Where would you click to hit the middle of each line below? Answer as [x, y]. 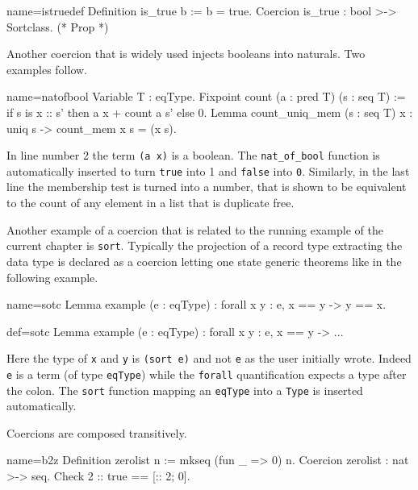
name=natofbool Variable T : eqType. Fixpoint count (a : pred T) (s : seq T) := [206, 96]
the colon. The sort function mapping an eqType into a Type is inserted [185, 390]
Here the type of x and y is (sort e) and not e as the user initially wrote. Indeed [209, 358]
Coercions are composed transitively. [97, 432]
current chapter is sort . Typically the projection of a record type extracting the [205, 245]
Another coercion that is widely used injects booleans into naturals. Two [186, 54]
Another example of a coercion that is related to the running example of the [195, 229]
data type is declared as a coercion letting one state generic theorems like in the [204, 261]
